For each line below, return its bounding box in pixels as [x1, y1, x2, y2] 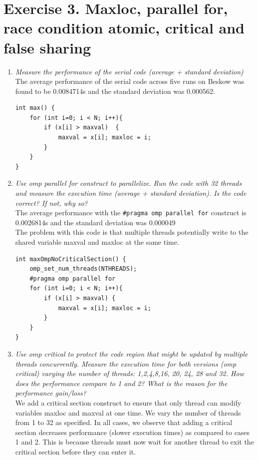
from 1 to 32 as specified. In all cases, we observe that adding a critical [15, 417, 233, 428]
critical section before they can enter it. [15, 446, 136, 457]
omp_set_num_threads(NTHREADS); [29, 265, 137, 273]
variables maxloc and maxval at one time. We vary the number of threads [15, 407, 241, 418]
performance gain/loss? [15, 388, 86, 398]
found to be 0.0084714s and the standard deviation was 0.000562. [15, 85, 215, 96]
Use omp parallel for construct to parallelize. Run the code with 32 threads [15, 178, 242, 188]
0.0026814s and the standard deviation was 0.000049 [15, 217, 176, 227]
